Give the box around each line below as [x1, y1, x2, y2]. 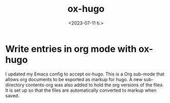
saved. [5, 92, 19, 98]
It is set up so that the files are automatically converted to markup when [5, 87, 157, 93]
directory [5, 82, 25, 88]
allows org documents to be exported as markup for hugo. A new [5, 76, 143, 82]
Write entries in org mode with [5, 43, 137, 55]
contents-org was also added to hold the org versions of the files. [25, 82, 164, 88]
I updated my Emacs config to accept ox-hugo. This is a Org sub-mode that [5, 71, 165, 77]
